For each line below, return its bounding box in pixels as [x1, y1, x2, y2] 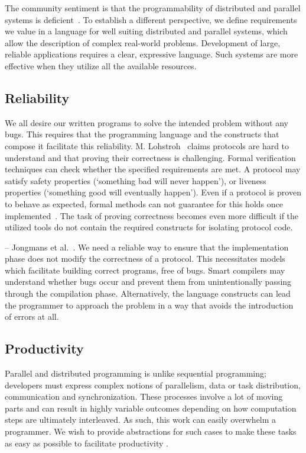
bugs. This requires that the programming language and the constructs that [5, 128, 279, 140]
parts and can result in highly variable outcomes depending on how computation [5, 401, 297, 414]
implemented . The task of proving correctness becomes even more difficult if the [5, 209, 299, 221]
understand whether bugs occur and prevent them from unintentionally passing [5, 275, 292, 288]
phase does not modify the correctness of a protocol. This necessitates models [5, 252, 285, 265]
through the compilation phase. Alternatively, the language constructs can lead [5, 287, 291, 300]
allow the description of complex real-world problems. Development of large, [5, 36, 281, 49]
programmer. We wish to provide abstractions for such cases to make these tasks [5, 425, 297, 438]
